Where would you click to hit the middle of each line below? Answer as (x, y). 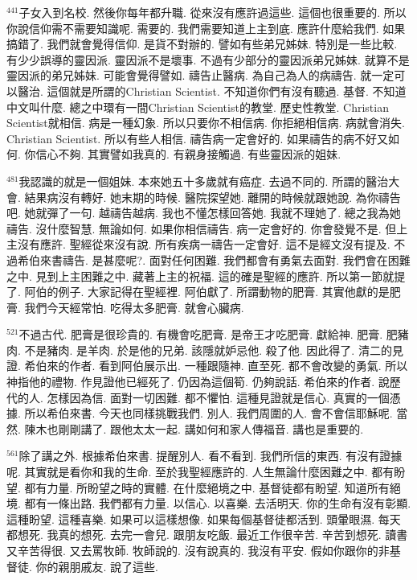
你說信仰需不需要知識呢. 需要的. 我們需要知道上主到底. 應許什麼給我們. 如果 (206, 28)
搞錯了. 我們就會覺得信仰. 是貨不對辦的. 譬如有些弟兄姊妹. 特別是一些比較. (202, 44)
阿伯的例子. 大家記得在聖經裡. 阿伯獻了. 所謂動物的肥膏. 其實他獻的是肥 (213, 292)
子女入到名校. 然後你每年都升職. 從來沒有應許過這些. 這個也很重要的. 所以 (213, 12)
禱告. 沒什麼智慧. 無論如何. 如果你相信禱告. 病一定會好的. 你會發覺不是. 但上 (207, 228)
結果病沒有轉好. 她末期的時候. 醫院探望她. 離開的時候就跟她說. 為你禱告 (213, 197)
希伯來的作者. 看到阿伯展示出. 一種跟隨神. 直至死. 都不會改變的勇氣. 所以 (216, 366)
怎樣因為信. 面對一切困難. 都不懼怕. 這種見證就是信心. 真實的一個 (218, 397)
